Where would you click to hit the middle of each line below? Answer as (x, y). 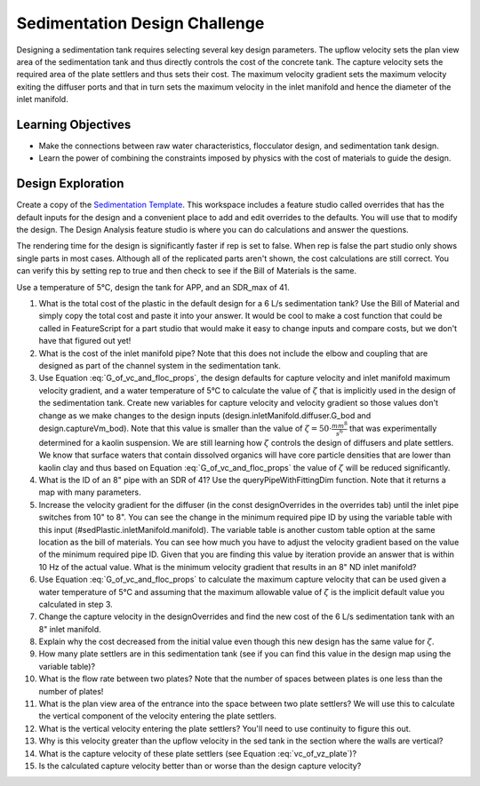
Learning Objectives (74, 124)
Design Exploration (70, 183)
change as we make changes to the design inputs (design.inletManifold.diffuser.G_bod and (205, 415)
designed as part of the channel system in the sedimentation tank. (160, 365)
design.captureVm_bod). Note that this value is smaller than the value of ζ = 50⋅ (185, 429)
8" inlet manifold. (70, 629)
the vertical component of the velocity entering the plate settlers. (158, 716)
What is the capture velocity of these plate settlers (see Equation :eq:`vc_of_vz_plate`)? (198, 753)
